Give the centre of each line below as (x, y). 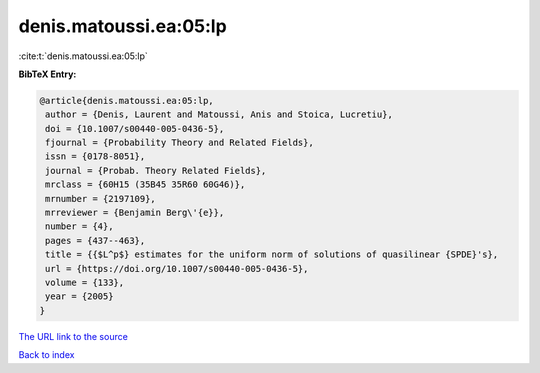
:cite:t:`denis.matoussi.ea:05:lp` (83, 56)
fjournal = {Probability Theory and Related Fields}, (179, 143)
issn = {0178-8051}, (95, 156)
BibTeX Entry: (47, 74)
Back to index (46, 355)
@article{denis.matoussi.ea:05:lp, (126, 100)
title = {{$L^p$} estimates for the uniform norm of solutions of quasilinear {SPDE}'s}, (272, 254)
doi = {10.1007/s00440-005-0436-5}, (135, 128)
